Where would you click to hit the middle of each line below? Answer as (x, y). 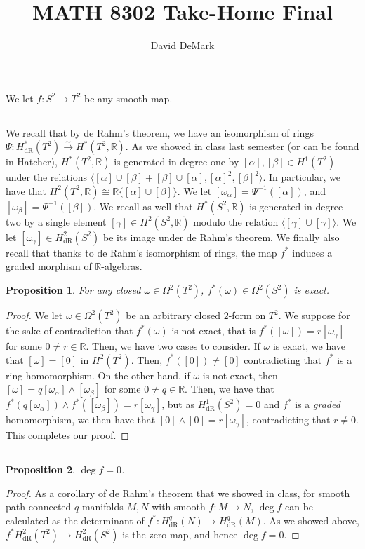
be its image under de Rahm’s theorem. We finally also (221, 237)
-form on (247, 315)
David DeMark (182, 45)
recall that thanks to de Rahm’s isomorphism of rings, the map (141, 252)
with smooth (179, 507)
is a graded (318, 404)
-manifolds (101, 507)
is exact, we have (309, 346)
